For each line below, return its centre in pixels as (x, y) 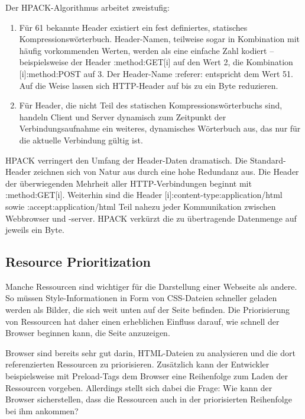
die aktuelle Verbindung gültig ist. (81, 140)
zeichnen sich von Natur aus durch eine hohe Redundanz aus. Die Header (166, 172)
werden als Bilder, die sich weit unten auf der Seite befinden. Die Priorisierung (147, 310)
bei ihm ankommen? (42, 410)
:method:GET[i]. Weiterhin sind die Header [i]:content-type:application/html (144, 195)
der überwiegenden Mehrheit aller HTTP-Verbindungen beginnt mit (129, 183)
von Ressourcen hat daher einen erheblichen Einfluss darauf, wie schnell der (142, 321)
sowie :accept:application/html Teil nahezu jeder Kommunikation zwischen (141, 206)
